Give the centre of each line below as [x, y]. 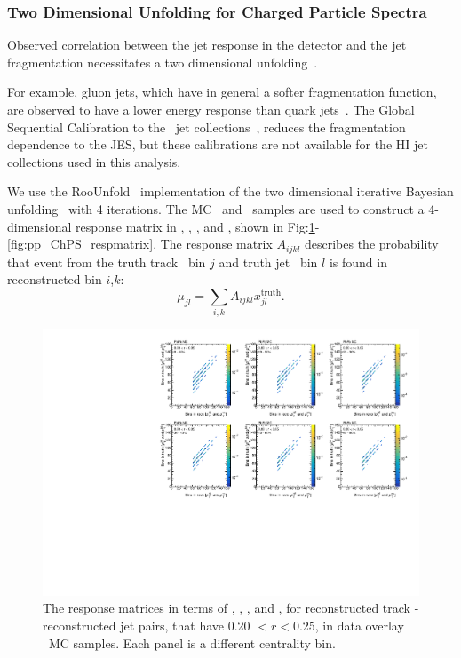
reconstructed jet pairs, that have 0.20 [147, 625]
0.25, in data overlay [348, 625]
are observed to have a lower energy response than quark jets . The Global [211, 109]
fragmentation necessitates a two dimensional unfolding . [163, 62]
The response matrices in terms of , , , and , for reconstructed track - [231, 608]
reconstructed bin [55, 279]
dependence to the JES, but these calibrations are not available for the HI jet [218, 144]
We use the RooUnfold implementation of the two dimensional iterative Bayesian [230, 191]
